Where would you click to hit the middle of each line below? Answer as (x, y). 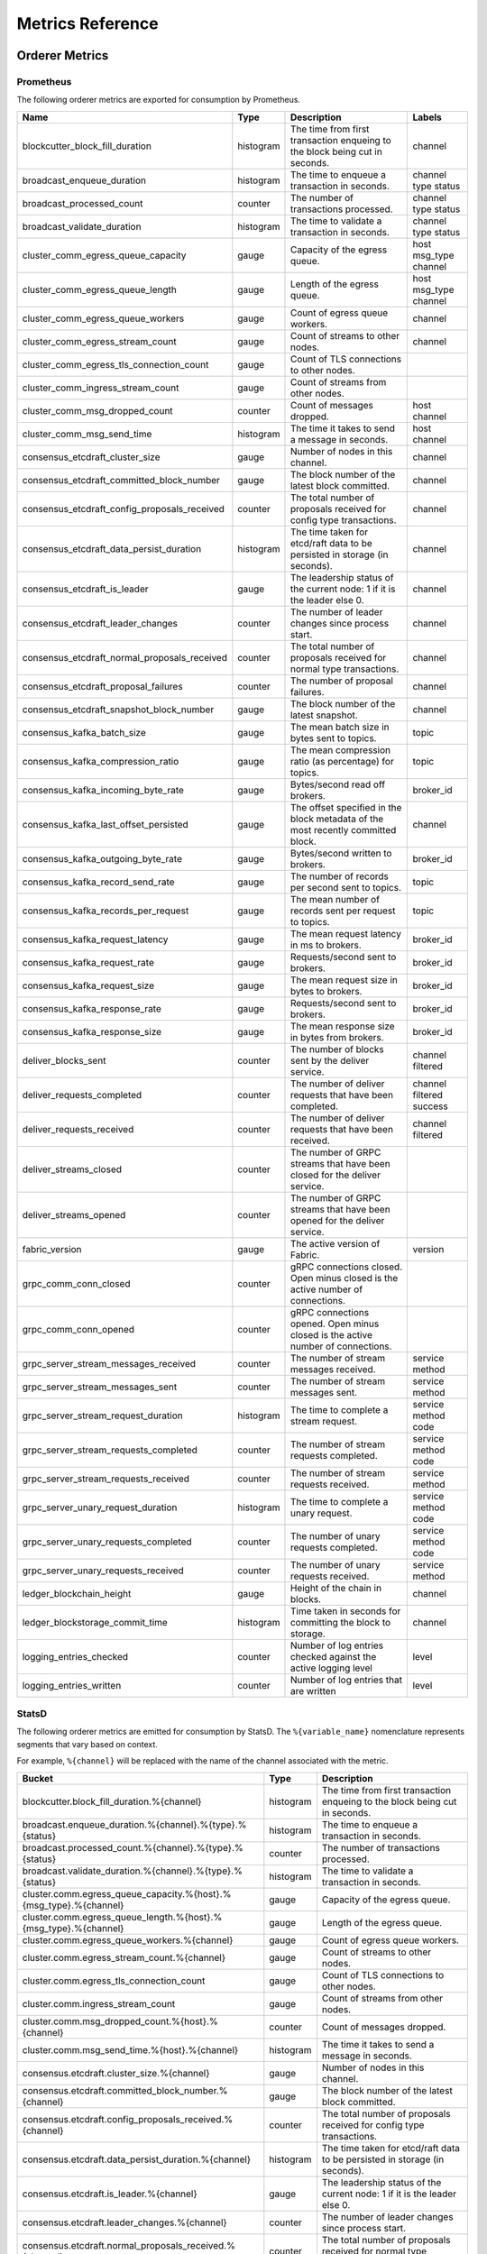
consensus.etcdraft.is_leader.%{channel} (110, 2194)
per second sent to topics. (345, 887)
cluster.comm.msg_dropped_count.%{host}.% (120, 2021)
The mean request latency (345, 933)
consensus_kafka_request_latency (95, 939)
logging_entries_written (72, 1685)
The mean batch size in (340, 727)
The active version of (335, 1243)
